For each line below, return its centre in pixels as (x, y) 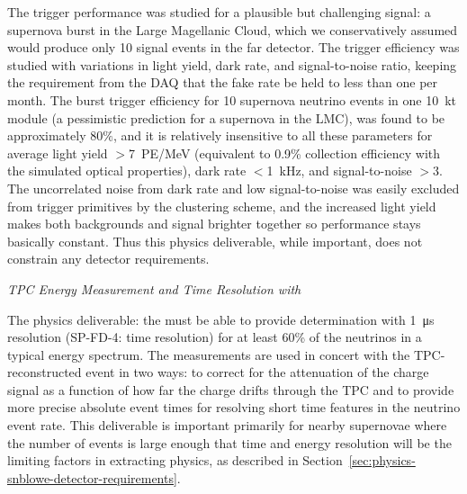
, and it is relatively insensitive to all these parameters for (273, 135)
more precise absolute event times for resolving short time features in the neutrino (234, 407)
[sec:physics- (382, 460)
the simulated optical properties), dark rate (127, 171)
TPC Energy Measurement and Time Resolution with (154, 288)
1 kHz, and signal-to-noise (339, 171)
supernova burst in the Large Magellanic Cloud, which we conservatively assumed (233, 29)
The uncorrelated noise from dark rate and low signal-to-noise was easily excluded (233, 188)
